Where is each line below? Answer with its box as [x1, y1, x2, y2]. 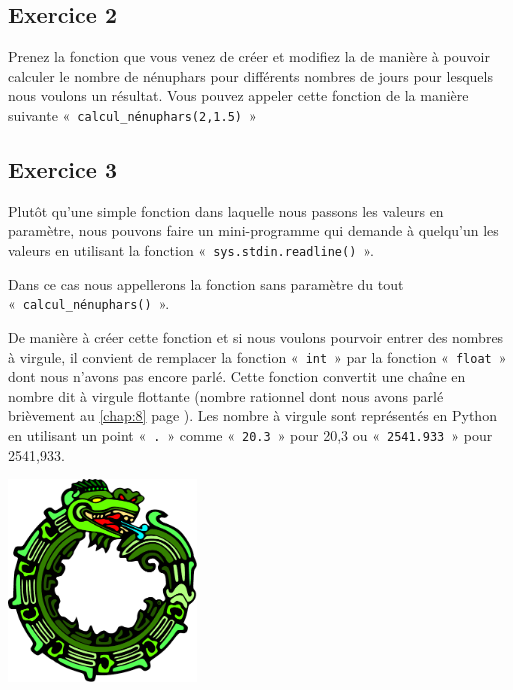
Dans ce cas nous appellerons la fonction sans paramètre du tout [8, 273, 404, 294]
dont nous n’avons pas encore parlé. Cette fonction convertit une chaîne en [8, 366, 466, 387]
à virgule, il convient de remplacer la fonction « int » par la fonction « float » [8, 346, 507, 367]
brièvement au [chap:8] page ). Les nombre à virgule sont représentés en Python [8, 405, 497, 426]
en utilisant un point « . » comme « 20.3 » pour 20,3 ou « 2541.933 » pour [8, 424, 493, 445]
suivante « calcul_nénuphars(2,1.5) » [8, 104, 257, 125]
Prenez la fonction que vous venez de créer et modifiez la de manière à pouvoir [8, 46, 490, 67]
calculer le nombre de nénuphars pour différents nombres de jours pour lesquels [8, 65, 493, 86]
